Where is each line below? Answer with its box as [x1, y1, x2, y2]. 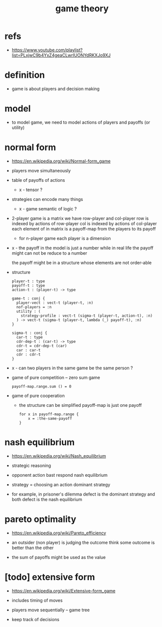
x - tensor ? [19, 187, 43, 193]
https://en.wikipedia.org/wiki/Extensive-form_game [11, 588, 116, 594]
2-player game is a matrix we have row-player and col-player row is [11, 215, 149, 221]
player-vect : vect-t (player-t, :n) [16, 300, 94, 305]
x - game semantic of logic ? [19, 205, 77, 212]
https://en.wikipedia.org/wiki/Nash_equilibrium [11, 453, 106, 459]
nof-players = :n [16, 304, 52, 309]
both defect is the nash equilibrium [11, 496, 82, 502]
